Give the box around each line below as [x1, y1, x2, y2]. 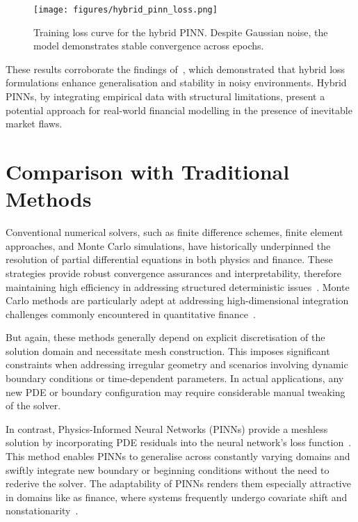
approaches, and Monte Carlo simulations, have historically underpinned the [6, 238, 331, 253]
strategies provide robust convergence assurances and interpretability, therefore [6, 265, 342, 280]
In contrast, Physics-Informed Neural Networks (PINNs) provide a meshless [6, 421, 328, 436]
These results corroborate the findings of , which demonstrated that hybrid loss [6, 61, 345, 76]
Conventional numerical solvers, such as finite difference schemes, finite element [6, 225, 343, 239]
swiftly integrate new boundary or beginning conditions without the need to [6, 462, 329, 477]
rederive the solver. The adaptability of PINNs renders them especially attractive [6, 476, 351, 491]
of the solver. [6, 398, 61, 413]
